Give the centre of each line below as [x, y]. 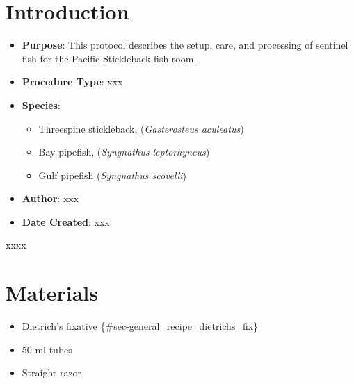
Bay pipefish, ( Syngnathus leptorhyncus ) [124, 152]
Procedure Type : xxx [72, 82]
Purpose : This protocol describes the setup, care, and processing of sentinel [185, 45]
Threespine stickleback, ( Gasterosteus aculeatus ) [141, 128]
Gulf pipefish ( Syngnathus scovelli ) [113, 175]
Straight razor [52, 373]
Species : [41, 105]
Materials [52, 293]
